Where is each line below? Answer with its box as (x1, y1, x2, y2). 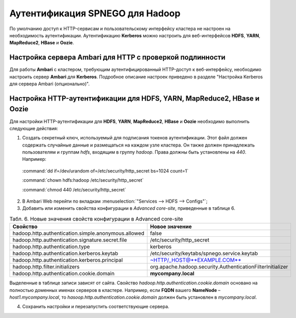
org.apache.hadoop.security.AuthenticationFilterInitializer (150, 263, 288, 271)
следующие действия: (9, 125, 58, 131)
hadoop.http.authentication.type (12, 243, 90, 250)
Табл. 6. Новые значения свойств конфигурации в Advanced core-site (9, 215, 183, 222)
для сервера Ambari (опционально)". (9, 81, 90, 87)
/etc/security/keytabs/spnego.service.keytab (150, 250, 258, 257)
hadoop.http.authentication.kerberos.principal (12, 257, 123, 264)
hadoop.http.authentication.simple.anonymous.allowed (12, 230, 145, 237)
